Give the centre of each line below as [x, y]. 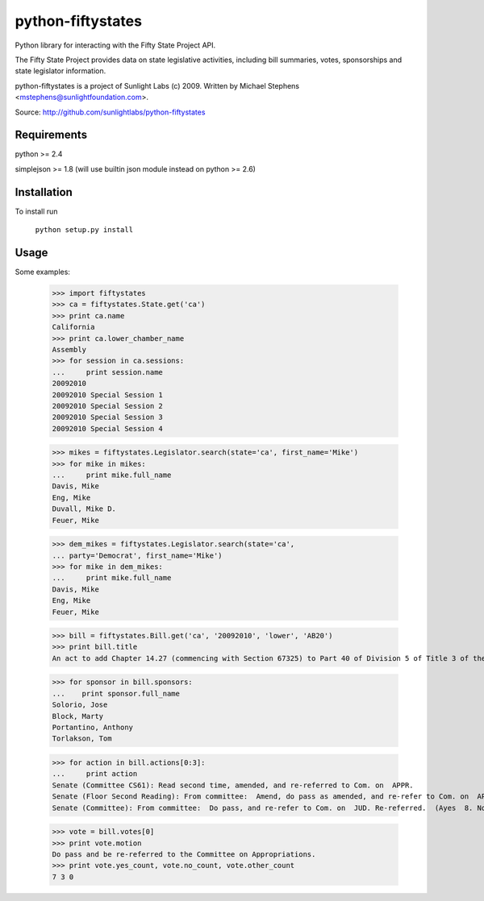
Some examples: [42, 272]
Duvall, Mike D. [84, 509]
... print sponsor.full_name [116, 693]
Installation [44, 192]
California [73, 327]
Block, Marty [78, 716]
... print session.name [107, 372]
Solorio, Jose [80, 705]
